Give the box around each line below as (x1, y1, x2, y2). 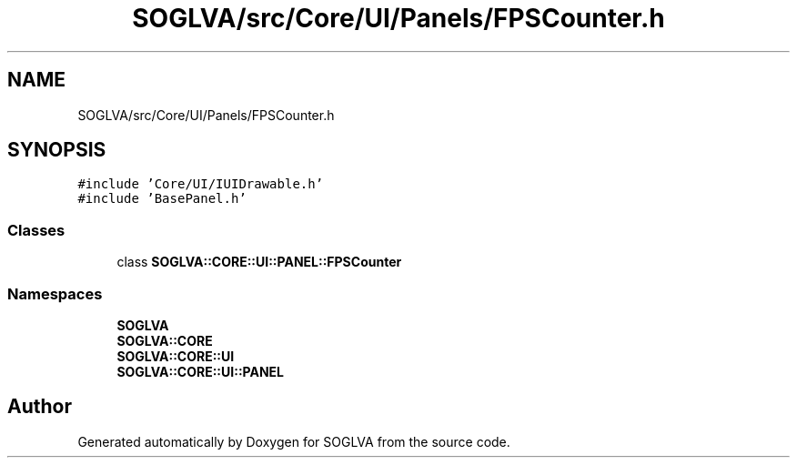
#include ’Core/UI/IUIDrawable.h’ (77, 177, 324, 192)
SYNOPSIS (7, 138, 106, 162)
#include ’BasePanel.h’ (77, 191, 247, 207)
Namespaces (7, 284, 103, 303)
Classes (7, 220, 66, 239)
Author (7, 395, 72, 419)
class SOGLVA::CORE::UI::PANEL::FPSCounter (116, 254, 402, 270)
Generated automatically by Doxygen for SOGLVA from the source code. (77, 433, 510, 450)
